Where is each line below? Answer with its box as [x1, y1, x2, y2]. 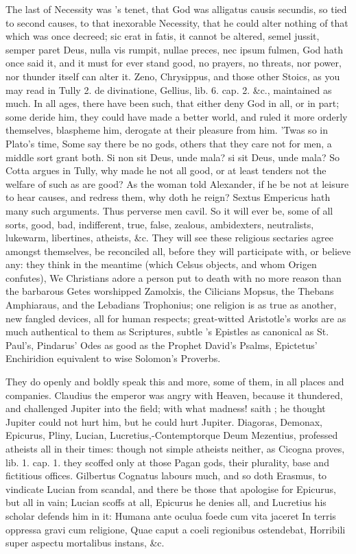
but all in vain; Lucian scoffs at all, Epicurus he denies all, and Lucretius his [5, 495, 327, 509]
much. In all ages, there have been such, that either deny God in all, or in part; [5, 96, 340, 110]
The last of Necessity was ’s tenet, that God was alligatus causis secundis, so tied [5, 2, 347, 16]
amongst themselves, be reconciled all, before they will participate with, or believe [5, 243, 351, 258]
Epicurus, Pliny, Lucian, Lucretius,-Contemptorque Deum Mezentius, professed [5, 428, 338, 442]
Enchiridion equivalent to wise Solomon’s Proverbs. [5, 351, 221, 365]
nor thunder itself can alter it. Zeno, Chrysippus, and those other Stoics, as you [5, 69, 340, 83]
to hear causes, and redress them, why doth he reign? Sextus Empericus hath [5, 190, 331, 204]
